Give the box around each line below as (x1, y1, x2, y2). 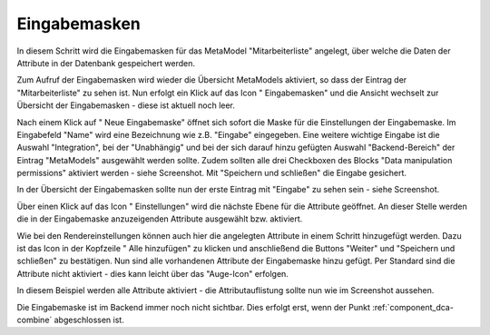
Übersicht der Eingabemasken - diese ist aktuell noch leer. (16, 100, 236, 111)
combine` (16, 314, 53, 325)
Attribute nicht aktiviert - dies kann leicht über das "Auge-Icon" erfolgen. (16, 268, 289, 279)
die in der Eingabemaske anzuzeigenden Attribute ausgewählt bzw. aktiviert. (16, 213, 303, 224)
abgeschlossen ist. (54, 314, 124, 325)
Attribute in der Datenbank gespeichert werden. (16, 57, 195, 68)
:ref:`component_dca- (372, 301, 454, 312)
